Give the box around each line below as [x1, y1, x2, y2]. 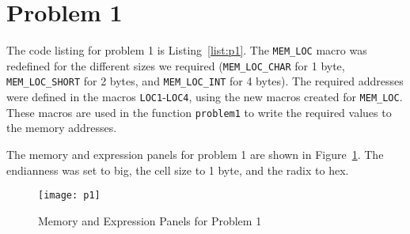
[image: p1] [38, 190, 101, 202]
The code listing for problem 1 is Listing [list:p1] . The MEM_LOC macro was [6, 42, 367, 58]
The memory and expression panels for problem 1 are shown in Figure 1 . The [6, 146, 384, 162]
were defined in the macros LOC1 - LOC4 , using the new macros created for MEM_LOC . [6, 89, 403, 105]
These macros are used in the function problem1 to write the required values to [6, 104, 392, 120]
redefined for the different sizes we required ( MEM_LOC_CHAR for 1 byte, [6, 57, 345, 74]
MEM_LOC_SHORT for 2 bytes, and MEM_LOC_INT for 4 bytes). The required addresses [6, 73, 404, 89]
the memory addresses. [6, 119, 117, 136]
